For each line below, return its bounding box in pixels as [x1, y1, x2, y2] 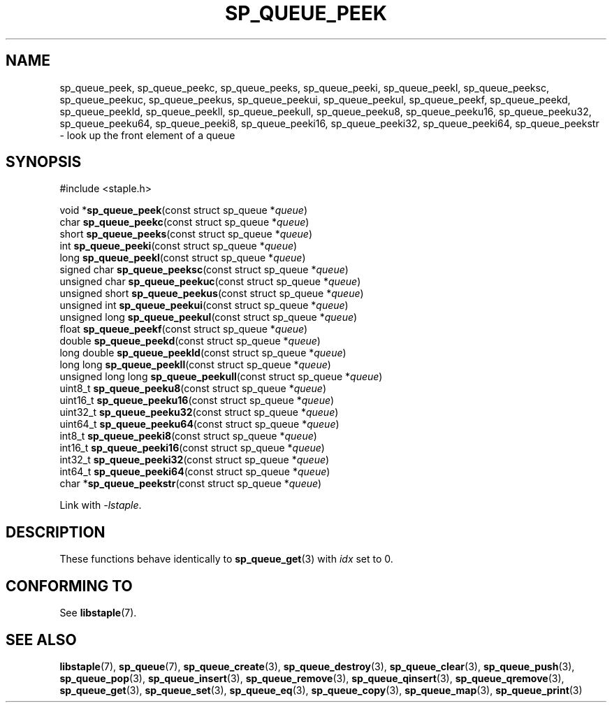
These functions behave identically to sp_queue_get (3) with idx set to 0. [59, 553, 393, 565]
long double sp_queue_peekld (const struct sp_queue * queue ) [59, 347, 347, 359]
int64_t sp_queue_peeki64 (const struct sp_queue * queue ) [59, 465, 330, 478]
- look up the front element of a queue [59, 129, 235, 141]
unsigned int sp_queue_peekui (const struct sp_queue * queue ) [59, 299, 349, 312]
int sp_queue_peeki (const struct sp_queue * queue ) [59, 240, 298, 252]
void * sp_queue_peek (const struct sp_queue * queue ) [59, 204, 308, 217]
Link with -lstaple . [59, 499, 142, 512]
